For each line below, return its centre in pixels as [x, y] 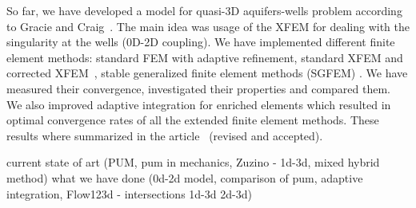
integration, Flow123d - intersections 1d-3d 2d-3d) [129, 193]
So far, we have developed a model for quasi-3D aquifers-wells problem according [204, 10]
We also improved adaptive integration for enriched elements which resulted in [199, 104]
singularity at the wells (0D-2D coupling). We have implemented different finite [201, 42]
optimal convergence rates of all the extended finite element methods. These [193, 120]
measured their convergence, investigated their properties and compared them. [198, 88]
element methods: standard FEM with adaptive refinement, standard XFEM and [205, 57]
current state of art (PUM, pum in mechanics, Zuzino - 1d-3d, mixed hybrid [193, 162]
